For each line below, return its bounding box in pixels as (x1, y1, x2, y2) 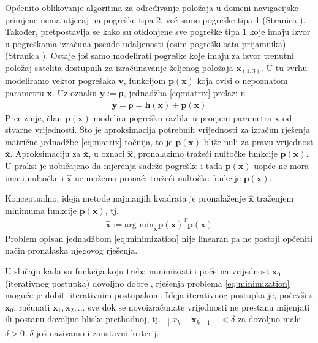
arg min (124, 220, 154, 229)
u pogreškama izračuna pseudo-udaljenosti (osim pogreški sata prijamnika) (5, 37, 286, 50)
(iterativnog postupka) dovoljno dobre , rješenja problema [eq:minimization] (5, 276, 290, 289)
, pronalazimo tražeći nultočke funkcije (132, 147, 278, 160)
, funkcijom (123, 74, 166, 87)
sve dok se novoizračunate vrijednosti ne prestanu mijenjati (88, 300, 310, 313)
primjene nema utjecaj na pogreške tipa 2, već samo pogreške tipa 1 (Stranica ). (5, 13, 306, 26)
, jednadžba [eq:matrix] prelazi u (123, 86, 246, 99)
